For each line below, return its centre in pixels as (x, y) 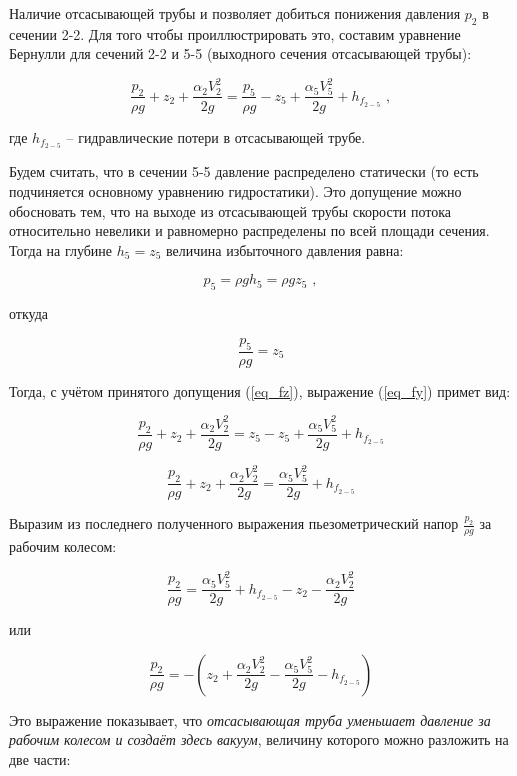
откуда (28, 313)
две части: (40, 759)
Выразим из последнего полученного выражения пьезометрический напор (234, 523)
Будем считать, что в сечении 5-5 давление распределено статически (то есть (244, 171)
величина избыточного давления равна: (285, 249)
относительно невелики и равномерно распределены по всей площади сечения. (249, 230)
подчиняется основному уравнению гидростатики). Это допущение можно (235, 191)
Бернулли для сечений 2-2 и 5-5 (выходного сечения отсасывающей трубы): (240, 53)
